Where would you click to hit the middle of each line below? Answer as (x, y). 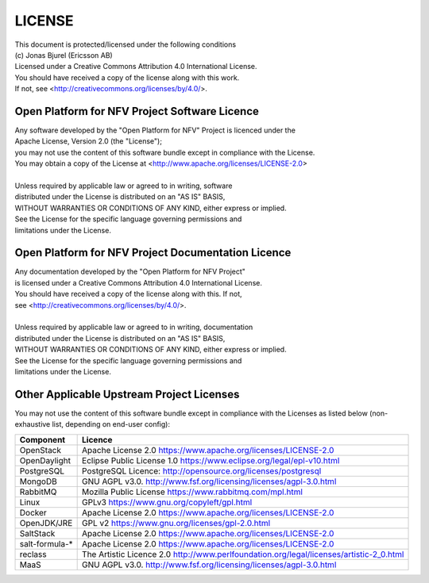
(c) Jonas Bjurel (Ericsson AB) (64, 55)
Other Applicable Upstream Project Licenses (127, 394)
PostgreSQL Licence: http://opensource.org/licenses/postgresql (202, 470)
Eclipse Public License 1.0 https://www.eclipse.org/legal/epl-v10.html (211, 460)
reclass (33, 554)
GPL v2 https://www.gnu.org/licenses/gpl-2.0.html (176, 523)
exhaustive (33, 424)
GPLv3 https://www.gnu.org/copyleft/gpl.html (167, 502)
